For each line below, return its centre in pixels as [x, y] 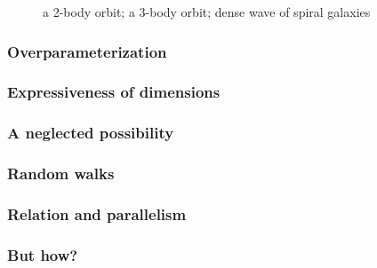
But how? [43, 254]
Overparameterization [87, 51]
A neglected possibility [91, 133]
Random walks [61, 173]
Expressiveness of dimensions [114, 92]
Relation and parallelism [97, 213]
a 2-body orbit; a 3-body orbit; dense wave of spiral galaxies [207, 12]
